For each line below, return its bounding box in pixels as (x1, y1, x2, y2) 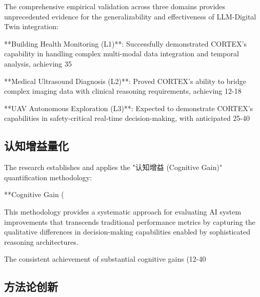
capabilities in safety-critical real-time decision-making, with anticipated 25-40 (4, 113, 250, 123)
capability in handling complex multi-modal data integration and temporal (4, 48, 239, 59)
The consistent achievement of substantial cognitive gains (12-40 (4, 253, 206, 264)
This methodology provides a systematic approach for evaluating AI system (4, 206, 242, 217)
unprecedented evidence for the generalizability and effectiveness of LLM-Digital (4, 11, 256, 22)
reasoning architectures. (4, 236, 78, 247)
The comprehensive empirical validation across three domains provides (4, 1, 226, 11)
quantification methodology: (4, 172, 92, 182)
